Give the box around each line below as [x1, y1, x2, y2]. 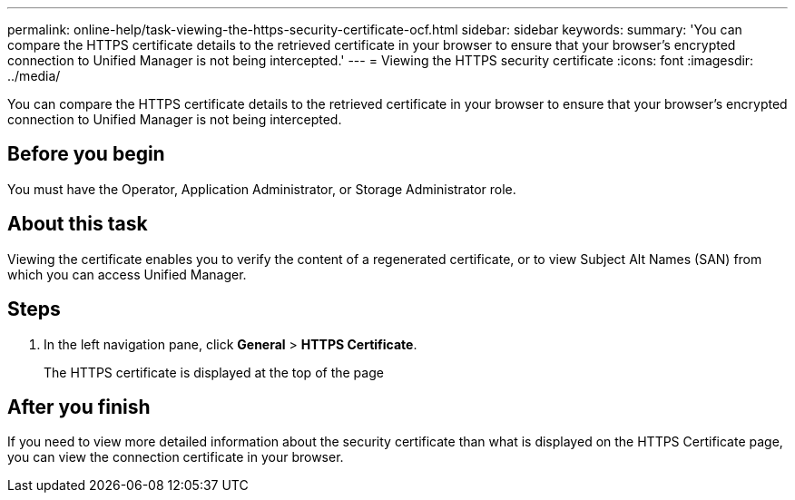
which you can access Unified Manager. [7, 266, 247, 282]
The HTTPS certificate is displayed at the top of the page [44, 364, 384, 380]
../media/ [7, 68, 61, 83]
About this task [7, 212, 148, 236]
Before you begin [7, 142, 165, 166]
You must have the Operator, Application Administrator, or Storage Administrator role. [7, 181, 516, 197]
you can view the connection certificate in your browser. [7, 449, 344, 466]
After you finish [7, 395, 151, 418]
